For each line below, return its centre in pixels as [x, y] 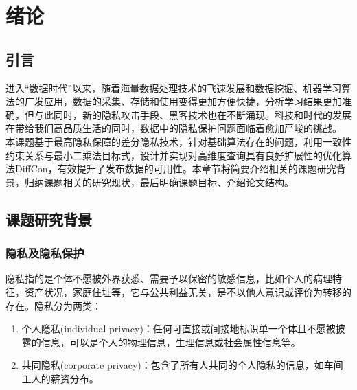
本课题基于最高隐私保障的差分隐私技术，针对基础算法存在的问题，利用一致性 [178, 141]
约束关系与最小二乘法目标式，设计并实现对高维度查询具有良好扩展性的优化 [174, 155]
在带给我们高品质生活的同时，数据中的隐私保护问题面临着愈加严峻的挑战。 [174, 128]
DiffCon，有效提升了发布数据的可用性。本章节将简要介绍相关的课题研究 [175, 169]
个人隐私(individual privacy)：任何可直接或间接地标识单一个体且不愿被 [178, 329]
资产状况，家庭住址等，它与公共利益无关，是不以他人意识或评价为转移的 [188, 291]
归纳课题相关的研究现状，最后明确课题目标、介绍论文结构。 [159, 182]
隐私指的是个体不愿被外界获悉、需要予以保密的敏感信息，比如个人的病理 [169, 278]
